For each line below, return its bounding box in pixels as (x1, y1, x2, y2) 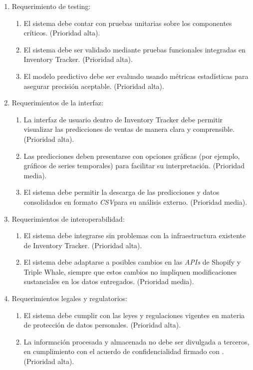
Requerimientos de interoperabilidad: (11, 213, 125, 224)
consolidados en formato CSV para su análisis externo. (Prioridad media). (23, 196, 248, 207)
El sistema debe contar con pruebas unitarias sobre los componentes (23, 17, 232, 28)
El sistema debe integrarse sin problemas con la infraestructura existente (23, 230, 246, 241)
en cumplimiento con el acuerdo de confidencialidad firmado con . (23, 346, 224, 357)
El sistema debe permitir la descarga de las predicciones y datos (23, 187, 220, 197)
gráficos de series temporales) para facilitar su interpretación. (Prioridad (23, 160, 245, 171)
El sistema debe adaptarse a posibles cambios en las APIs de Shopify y (23, 257, 241, 267)
